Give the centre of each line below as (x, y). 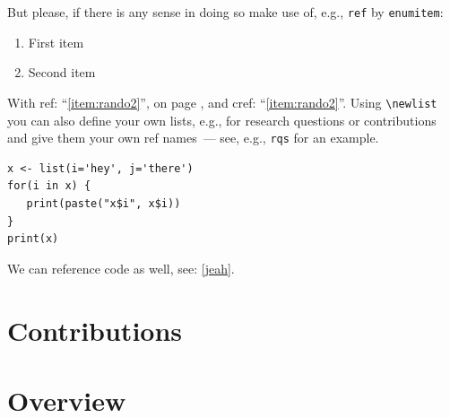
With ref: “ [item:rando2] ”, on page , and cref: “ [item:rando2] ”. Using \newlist (222, 102)
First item (56, 42)
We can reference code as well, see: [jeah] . (121, 268)
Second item (62, 72)
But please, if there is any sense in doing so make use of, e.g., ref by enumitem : (225, 12)
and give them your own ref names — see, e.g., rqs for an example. (193, 138)
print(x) (33, 239)
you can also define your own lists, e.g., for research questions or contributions (222, 120)
